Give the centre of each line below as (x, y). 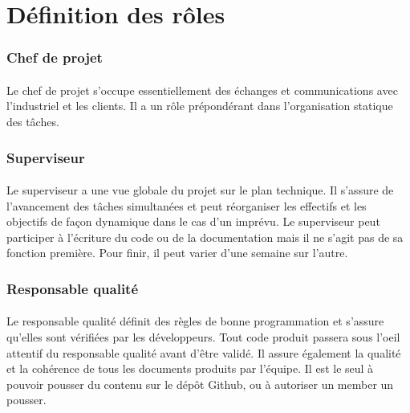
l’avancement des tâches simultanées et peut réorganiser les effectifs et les (187, 205)
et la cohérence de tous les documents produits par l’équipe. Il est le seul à (190, 368)
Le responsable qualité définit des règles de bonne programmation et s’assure (195, 321)
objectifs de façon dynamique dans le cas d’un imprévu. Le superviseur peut (193, 221)
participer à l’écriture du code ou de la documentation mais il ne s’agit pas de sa (205, 237)
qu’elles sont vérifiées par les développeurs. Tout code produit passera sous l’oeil (203, 337)
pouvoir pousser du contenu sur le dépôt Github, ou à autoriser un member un (200, 384)
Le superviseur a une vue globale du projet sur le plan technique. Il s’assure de (200, 190)
